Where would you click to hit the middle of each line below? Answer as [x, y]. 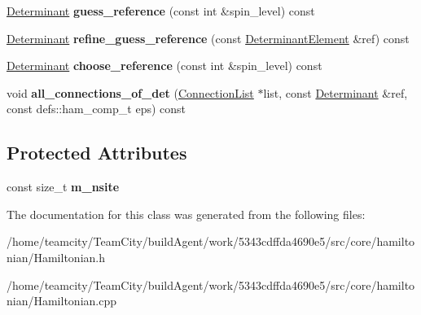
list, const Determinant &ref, [335, 92]
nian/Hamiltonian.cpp [61, 301]
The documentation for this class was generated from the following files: [186, 214]
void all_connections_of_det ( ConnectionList [130, 92]
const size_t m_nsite [63, 187]
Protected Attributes [97, 153]
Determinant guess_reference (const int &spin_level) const [161, 11]
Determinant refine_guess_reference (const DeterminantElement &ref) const [208, 38]
